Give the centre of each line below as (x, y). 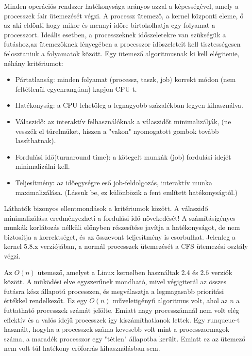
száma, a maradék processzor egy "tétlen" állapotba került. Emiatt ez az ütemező (125, 338)
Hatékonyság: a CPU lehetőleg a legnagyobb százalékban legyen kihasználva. (129, 105)
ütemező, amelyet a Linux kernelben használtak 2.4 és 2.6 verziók (135, 272)
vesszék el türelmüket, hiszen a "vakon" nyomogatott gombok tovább (117, 131)
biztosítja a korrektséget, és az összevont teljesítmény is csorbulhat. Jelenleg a (120, 236)
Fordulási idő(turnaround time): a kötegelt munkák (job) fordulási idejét (123, 156)
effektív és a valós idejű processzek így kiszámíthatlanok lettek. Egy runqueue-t (122, 319)
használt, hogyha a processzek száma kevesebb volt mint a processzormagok (117, 329)
